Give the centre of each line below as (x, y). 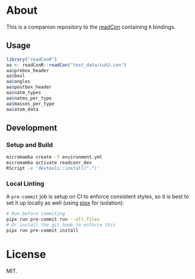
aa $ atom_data (22, 109)
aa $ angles (18, 82)
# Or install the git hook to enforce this (61, 225)
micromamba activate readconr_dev (49, 163)
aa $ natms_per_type (29, 98)
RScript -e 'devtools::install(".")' (53, 168)
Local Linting (25, 184)
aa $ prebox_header (28, 70)
